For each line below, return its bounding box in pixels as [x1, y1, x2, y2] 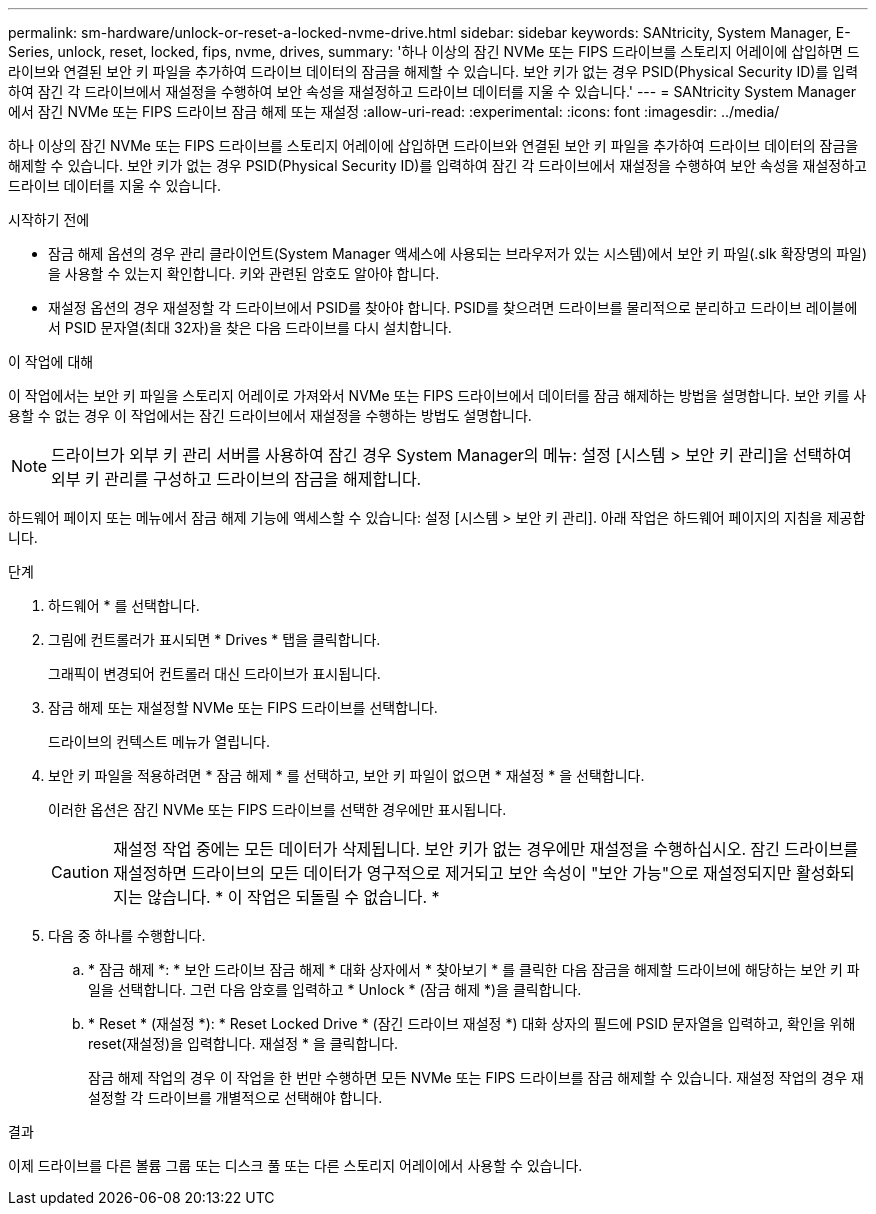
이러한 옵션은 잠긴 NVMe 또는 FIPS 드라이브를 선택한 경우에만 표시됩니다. [48, 801, 507, 818]
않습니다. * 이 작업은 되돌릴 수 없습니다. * [147, 887, 440, 907]
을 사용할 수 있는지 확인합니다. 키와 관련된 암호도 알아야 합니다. [48, 265, 440, 282]
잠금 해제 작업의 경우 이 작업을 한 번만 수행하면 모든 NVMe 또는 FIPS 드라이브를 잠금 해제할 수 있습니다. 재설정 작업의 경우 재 [88, 1069, 864, 1086]
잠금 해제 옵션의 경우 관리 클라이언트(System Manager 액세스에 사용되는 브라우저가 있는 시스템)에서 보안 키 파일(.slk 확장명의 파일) [48, 245, 868, 262]
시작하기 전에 [8, 211, 90, 228]
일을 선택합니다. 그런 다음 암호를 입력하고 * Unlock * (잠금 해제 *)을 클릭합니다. [88, 981, 582, 998]
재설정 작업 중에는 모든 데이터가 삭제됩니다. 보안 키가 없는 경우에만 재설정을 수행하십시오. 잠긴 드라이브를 [113, 839, 859, 859]
